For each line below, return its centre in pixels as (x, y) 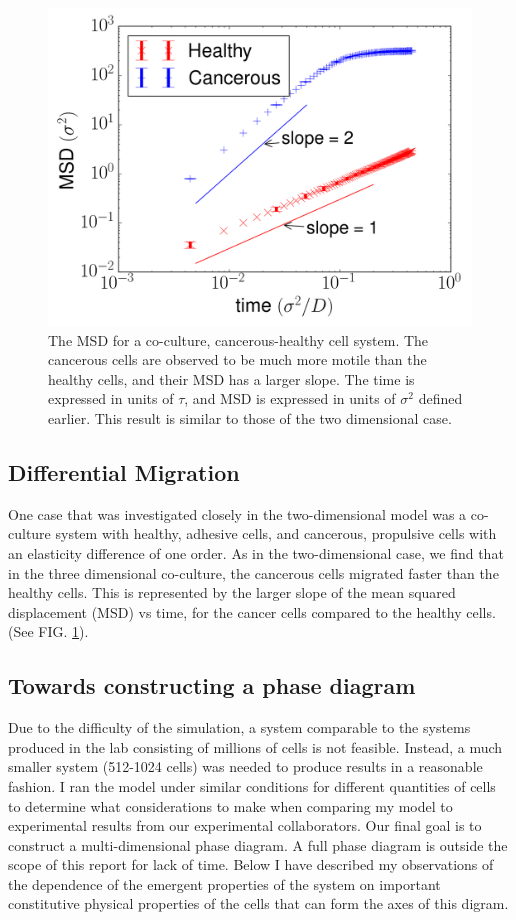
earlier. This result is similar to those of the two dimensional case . (250, 417)
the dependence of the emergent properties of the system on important (224, 883)
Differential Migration (124, 471)
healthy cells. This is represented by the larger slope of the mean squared (232, 592)
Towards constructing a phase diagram (212, 685)
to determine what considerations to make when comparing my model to (230, 805)
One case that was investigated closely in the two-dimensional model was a (237, 513)
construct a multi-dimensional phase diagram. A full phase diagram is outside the (258, 844)
